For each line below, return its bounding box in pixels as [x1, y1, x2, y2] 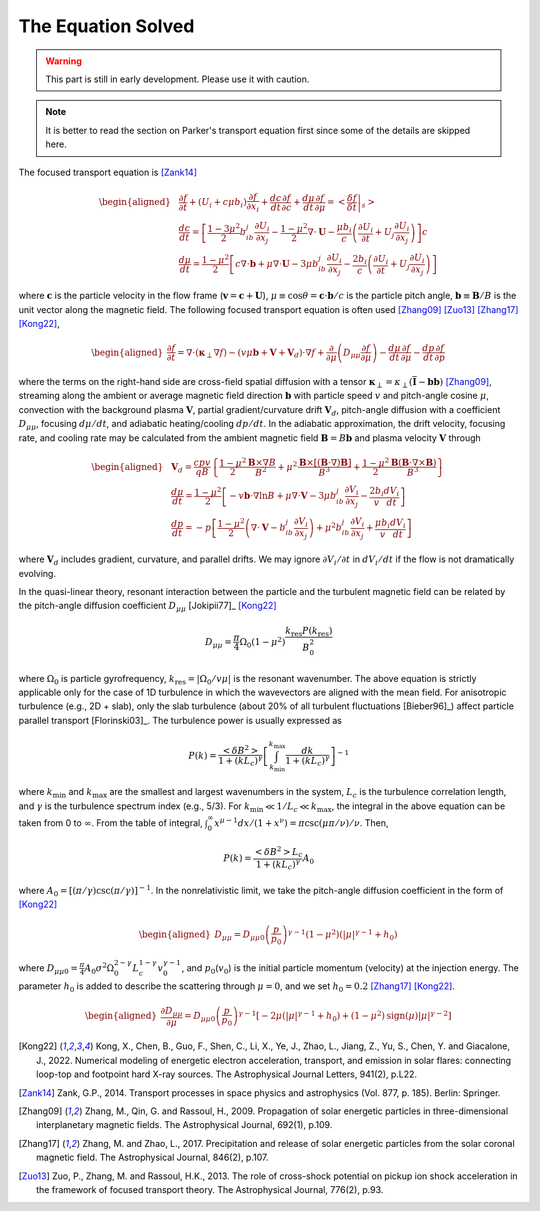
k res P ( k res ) [285, 625, 333, 639]
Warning [45, 55, 82, 67]
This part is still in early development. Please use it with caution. [45, 73, 310, 85]
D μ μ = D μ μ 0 [214, 928, 265, 942]
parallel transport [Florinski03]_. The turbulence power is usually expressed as [18, 714, 342, 726]
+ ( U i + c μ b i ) [188, 196, 247, 210]
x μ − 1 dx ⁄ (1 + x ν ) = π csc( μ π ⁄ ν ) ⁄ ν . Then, [213, 816, 389, 829]
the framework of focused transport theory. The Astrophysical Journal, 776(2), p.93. [36, 1183, 384, 1195]
